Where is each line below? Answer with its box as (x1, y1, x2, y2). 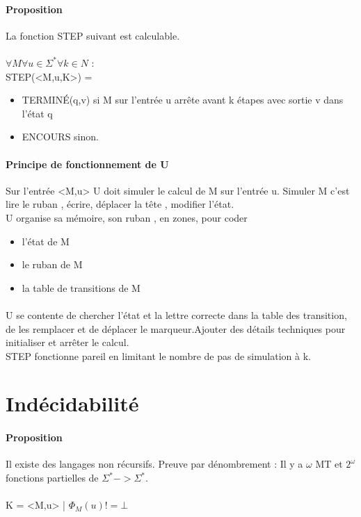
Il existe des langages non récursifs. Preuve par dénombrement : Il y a (6, 457, 303, 471)
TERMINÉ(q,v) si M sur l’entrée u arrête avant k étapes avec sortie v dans (22, 92, 344, 107)
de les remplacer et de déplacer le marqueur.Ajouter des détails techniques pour (6, 321, 346, 336)
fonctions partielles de (6, 470, 99, 485)
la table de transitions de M (22, 280, 141, 295)
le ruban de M (22, 257, 83, 272)
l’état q (22, 106, 53, 120)
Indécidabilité (6, 389, 139, 418)
